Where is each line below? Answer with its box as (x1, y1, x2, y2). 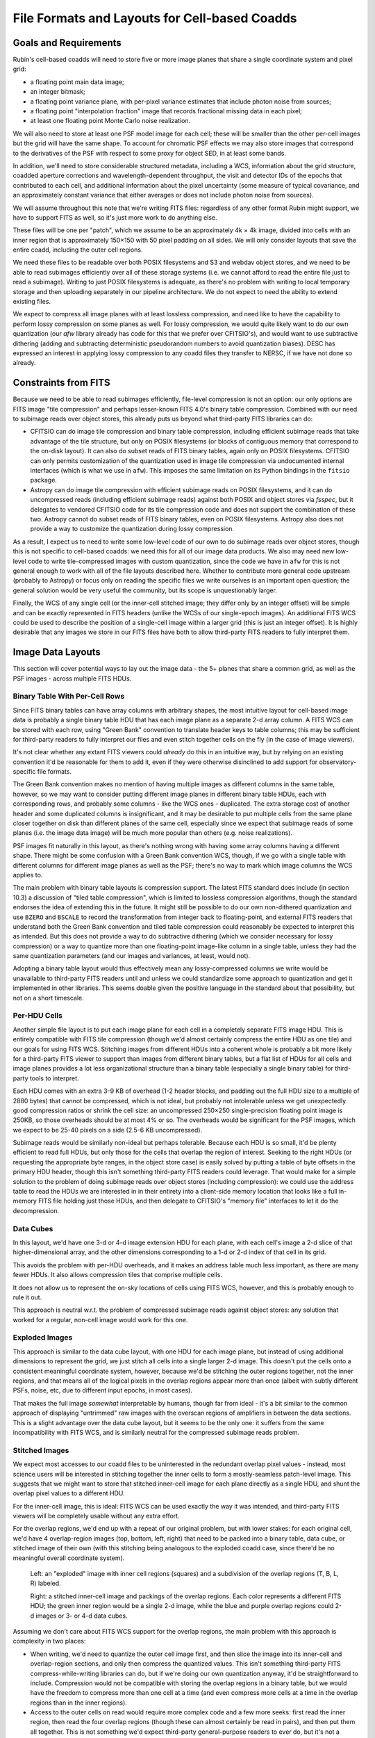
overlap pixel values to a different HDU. (12, 1489, 125, 1497)
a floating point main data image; (30, 77, 124, 86)
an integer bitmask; (30, 88, 86, 96)
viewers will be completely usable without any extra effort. (12, 1512, 180, 1520)
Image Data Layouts (12, 647, 101, 658)
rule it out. (12, 1293, 42, 1301)
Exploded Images (12, 1333, 73, 1342)
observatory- (319, 758, 357, 766)
